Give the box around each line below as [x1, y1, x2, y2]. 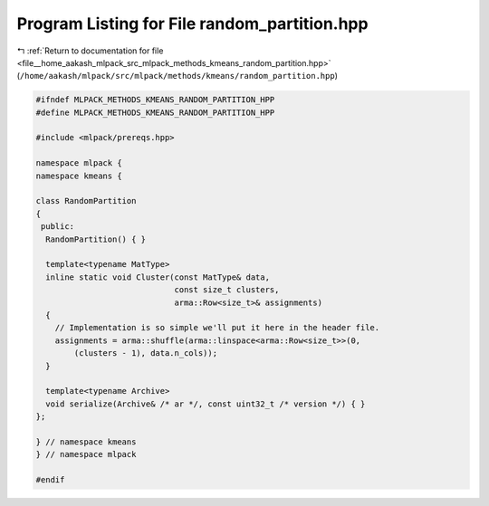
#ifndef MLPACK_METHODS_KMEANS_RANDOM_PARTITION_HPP [35, 95, 275, 105]
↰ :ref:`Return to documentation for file [16, 45, 164, 56]
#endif [35, 475, 65, 485]
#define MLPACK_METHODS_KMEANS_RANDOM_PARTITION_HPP [35, 107, 275, 118]
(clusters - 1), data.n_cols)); [73, 348, 217, 358]
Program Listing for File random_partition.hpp [16, 14, 369, 33]
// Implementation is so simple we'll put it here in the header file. [54, 322, 380, 333]
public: [41, 222, 75, 232]
